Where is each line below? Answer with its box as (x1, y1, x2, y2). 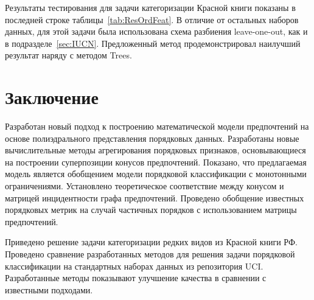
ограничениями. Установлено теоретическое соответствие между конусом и (5, 180, 284, 192)
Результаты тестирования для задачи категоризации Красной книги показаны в (5, 1, 296, 13)
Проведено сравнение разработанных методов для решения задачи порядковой (5, 248, 295, 260)
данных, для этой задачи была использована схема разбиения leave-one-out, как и (5, 25, 308, 38)
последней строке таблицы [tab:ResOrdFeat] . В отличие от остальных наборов (5, 13, 299, 26)
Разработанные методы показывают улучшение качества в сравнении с (5, 271, 267, 284)
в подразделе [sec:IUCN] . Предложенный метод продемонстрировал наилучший (5, 37, 301, 49)
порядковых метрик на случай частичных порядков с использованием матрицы (5, 203, 297, 216)
